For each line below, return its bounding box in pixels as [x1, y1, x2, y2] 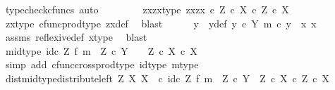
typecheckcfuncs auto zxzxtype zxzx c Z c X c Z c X [5, 2, 289, 16]
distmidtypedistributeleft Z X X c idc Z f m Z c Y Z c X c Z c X [5, 70, 330, 85]
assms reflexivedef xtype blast [5, 30, 147, 44]
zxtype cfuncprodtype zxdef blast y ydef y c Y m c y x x [5, 15, 317, 30]
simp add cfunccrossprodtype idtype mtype [5, 57, 199, 72]
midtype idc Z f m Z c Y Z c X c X [5, 43, 197, 58]
